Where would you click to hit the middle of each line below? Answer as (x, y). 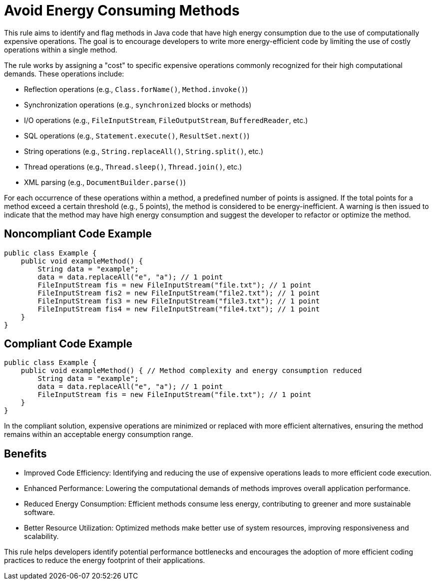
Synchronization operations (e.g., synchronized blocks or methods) (138, 104)
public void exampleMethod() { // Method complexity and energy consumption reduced (191, 371)
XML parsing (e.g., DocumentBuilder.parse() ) (105, 182)
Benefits (25, 453)
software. (39, 512)
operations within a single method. (61, 49)
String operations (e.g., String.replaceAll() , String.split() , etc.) (144, 151)
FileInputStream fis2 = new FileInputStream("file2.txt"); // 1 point (179, 293)
